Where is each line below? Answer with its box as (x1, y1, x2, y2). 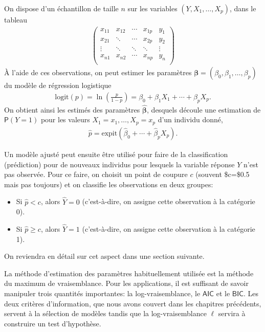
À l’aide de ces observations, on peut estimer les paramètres (4, 67, 192, 78)
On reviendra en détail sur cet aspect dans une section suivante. (4, 251, 205, 261)
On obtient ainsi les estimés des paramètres (4, 104, 140, 115)
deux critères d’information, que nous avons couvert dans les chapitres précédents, (4, 298, 261, 308)
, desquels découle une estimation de (147, 104, 261, 115)
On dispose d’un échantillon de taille (4, 3, 119, 13)
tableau (4, 14, 28, 25)
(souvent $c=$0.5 (195, 169, 250, 180)
